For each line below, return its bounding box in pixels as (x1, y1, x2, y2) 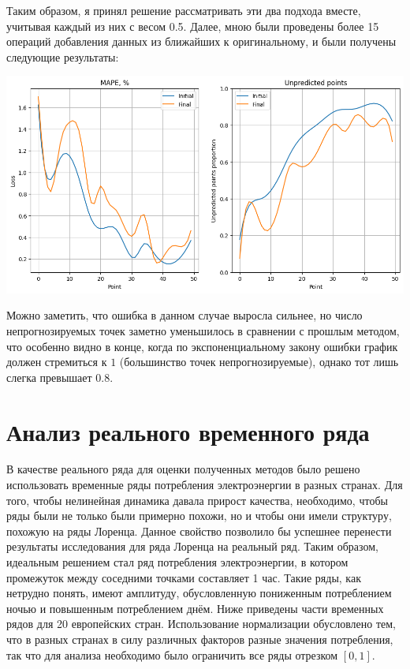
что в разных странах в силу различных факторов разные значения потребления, (6, 631, 393, 647)
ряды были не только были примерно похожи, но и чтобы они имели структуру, (6, 507, 392, 524)
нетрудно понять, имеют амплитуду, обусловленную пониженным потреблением (6, 585, 392, 601)
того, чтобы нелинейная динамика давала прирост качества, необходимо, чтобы (6, 491, 388, 508)
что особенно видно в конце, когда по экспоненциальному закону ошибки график (6, 338, 398, 354)
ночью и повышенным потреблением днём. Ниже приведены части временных (6, 600, 384, 616)
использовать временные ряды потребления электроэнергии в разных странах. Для (6, 477, 403, 493)
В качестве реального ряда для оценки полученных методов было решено (6, 461, 360, 477)
